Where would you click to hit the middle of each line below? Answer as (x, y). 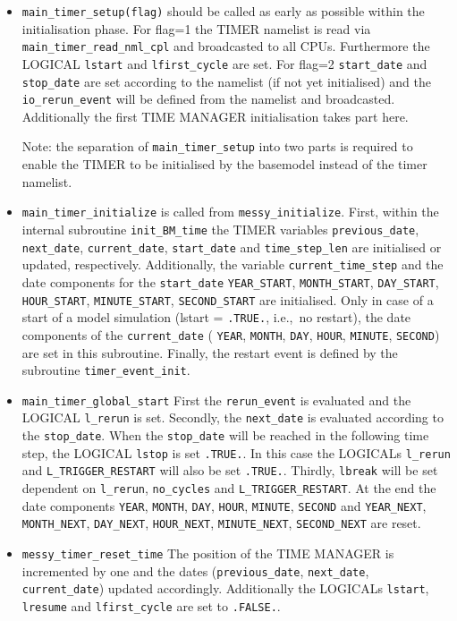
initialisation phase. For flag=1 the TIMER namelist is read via (196, 28)
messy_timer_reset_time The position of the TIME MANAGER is (208, 553)
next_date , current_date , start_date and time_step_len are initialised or (232, 247)
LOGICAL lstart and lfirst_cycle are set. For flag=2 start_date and (224, 63)
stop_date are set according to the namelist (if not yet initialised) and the (226, 81)
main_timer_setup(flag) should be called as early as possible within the (223, 11)
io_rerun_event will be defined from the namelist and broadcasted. (208, 99)
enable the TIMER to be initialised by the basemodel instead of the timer (224, 164)
